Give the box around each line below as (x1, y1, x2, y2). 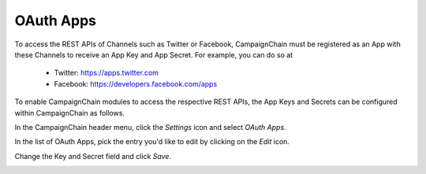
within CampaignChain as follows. (14, 108, 125, 117)
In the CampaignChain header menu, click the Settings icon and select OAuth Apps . (14, 122, 287, 131)
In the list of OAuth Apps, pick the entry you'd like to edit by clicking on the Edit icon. (14, 137, 290, 146)
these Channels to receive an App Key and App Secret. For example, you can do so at (14, 50, 293, 59)
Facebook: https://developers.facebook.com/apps (54, 79, 218, 88)
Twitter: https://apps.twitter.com (54, 68, 159, 78)
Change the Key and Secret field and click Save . (14, 151, 172, 161)
